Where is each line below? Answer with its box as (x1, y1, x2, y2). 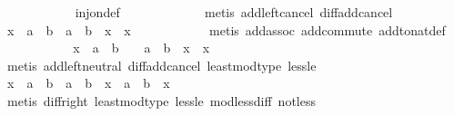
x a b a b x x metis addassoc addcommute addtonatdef (6, 20, 446, 39)
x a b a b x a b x (6, 73, 170, 92)
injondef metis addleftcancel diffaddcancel (75, 3, 393, 21)
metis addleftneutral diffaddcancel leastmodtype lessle (6, 55, 317, 74)
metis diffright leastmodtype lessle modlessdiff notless (6, 91, 316, 110)
